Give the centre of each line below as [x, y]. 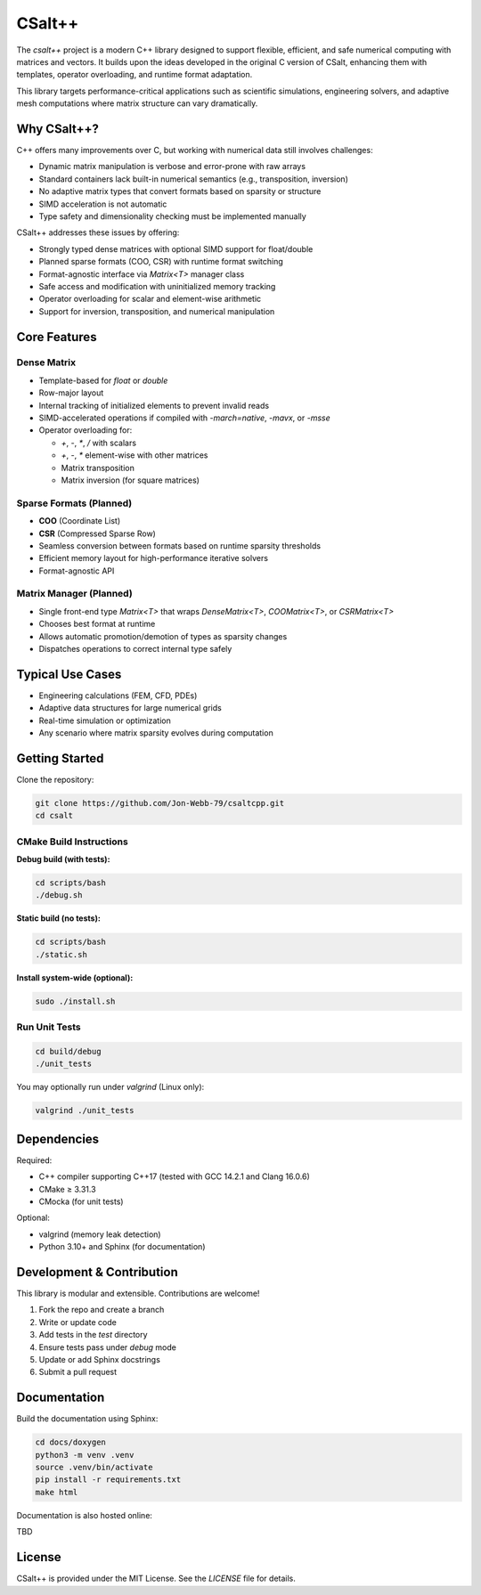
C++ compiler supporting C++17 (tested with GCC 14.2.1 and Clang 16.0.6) [175, 1176]
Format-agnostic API [77, 571]
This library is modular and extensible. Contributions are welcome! [138, 1294]
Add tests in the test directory [93, 1335]
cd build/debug [68, 1051]
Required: [34, 1160]
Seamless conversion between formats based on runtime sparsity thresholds [179, 545]
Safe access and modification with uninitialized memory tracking [157, 286]
